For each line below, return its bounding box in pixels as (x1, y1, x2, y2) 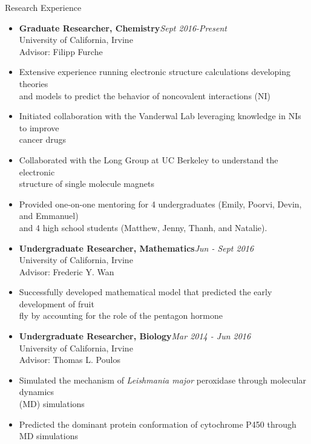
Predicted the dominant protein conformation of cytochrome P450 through (19, 417, 296, 430)
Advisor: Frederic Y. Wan (19, 265, 114, 278)
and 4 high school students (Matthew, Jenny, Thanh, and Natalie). (19, 221, 267, 233)
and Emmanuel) (19, 209, 79, 222)
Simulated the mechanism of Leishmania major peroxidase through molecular (19, 373, 306, 386)
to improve (19, 121, 59, 134)
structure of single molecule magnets (19, 177, 154, 190)
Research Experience (5, 1, 82, 13)
